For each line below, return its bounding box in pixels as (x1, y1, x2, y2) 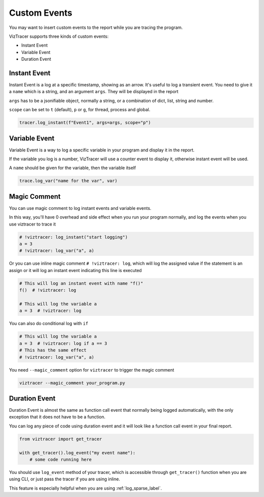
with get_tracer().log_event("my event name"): (19, 450, 135, 455)
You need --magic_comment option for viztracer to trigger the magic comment (9, 367, 175, 373)
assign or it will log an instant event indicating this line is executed (9, 267, 142, 273)
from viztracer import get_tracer (19, 436, 102, 442)
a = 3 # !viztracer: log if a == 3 (19, 341, 108, 346)
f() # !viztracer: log (19, 287, 77, 293)
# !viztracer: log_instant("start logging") (19, 234, 128, 240)
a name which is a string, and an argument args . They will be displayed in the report (9, 89, 178, 95)
